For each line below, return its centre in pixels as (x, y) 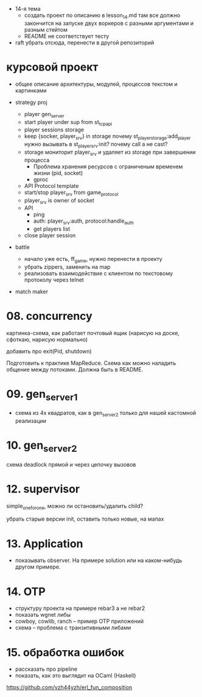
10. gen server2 (42, 446)
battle (23, 247)
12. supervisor (43, 489)
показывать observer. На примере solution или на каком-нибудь (99, 560)
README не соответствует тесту (67, 36)
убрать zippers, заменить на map (67, 266)
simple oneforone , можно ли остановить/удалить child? (75, 506)
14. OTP (26, 591)
